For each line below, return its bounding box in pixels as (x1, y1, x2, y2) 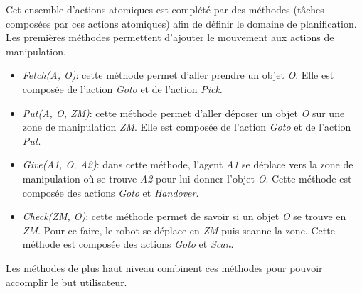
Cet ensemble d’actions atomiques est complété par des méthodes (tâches (6, 2, 324, 16)
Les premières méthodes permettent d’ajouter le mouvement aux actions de (6, 30, 334, 45)
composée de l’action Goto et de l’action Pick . (22, 81, 223, 96)
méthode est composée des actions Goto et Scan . (22, 236, 234, 251)
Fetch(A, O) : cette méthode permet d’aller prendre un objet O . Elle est (22, 67, 334, 82)
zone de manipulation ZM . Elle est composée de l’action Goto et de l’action (22, 119, 351, 134)
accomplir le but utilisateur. (6, 274, 127, 289)
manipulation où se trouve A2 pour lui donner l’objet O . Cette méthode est (22, 170, 352, 185)
